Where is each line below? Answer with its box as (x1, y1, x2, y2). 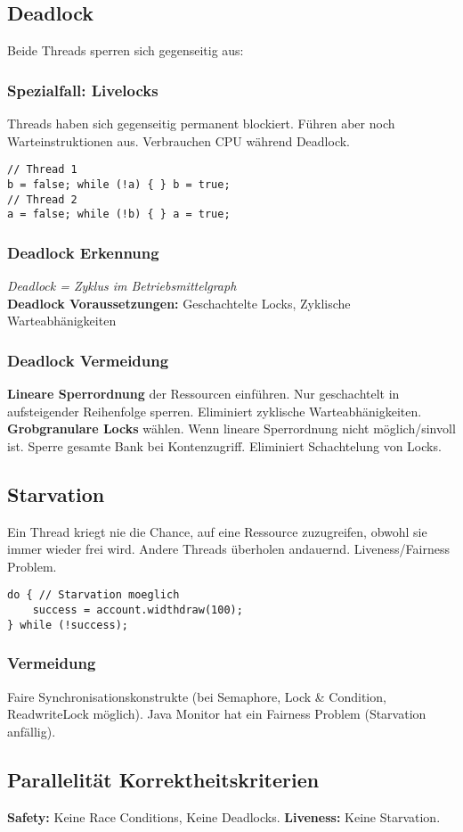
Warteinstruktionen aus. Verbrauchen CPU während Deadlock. (7, 131, 351, 150)
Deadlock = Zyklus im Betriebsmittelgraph (7, 276, 237, 295)
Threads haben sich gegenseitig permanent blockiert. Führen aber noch (7, 114, 395, 133)
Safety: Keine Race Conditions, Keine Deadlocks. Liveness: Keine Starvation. (7, 807, 441, 826)
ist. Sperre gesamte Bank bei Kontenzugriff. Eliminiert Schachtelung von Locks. (7, 436, 442, 455)
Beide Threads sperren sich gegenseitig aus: (7, 41, 244, 60)
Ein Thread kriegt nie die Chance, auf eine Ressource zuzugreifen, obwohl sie (7, 522, 427, 540)
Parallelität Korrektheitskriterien (7, 765, 320, 793)
